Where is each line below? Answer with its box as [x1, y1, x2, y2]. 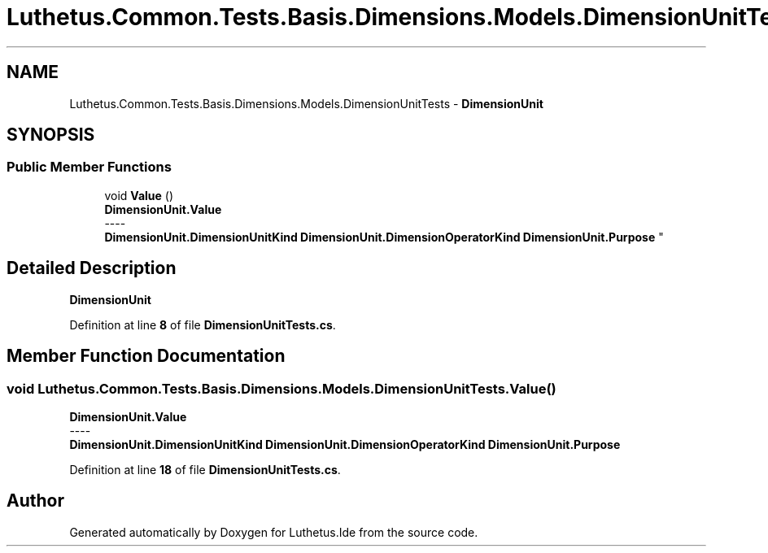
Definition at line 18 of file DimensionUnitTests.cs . [69, 462, 341, 477]
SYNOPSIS [7, 124, 95, 146]
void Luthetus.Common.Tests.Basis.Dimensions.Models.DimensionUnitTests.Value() [7, 380, 556, 397]
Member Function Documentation [7, 346, 286, 367]
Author [7, 490, 64, 512]
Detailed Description [7, 258, 177, 279]
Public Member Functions [7, 159, 172, 176]
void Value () [104, 188, 174, 202]
